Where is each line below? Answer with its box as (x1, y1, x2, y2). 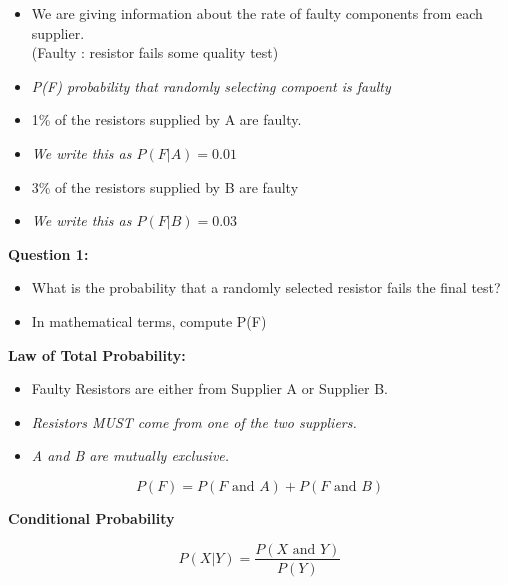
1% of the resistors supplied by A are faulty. (31, 109, 302, 130)
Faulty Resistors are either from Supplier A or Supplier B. (31, 378, 388, 399)
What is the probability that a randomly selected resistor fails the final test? (31, 277, 501, 298)
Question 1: (8, 243, 89, 264)
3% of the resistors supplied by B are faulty (31, 176, 299, 197)
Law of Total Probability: (8, 344, 186, 365)
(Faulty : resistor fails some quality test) (31, 42, 279, 63)
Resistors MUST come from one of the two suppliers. (31, 411, 357, 432)
